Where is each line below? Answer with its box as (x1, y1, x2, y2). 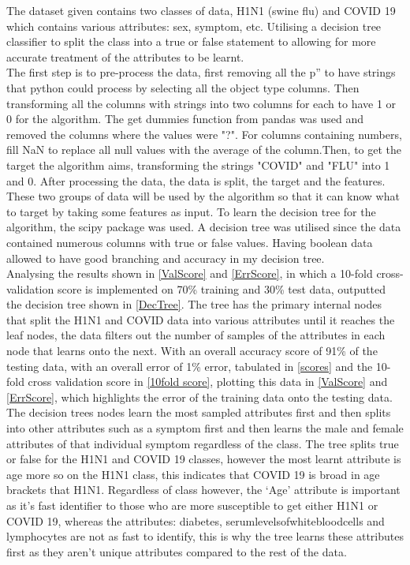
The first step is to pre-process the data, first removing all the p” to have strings (6, 64, 396, 80)
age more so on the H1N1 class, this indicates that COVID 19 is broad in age (6, 466, 380, 482)
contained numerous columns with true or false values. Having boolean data (6, 234, 373, 250)
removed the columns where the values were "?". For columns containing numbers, (6, 125, 402, 142)
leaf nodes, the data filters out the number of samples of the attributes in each (6, 327, 386, 343)
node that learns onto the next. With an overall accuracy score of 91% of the (6, 342, 378, 359)
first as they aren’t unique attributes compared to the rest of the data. (6, 543, 347, 559)
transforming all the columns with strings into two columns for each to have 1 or (6, 95, 397, 111)
